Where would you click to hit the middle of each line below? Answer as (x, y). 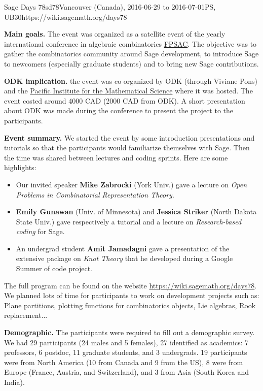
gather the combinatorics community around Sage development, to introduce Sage (131, 54)
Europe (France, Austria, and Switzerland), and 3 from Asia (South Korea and (127, 372)
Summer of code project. (54, 268)
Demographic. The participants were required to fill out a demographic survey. (129, 332)
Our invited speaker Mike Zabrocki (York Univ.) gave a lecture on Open (131, 184)
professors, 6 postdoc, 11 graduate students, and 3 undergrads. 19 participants (126, 352)
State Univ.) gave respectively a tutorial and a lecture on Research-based (129, 221)
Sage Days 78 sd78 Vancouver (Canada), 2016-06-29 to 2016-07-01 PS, (110, 7)
